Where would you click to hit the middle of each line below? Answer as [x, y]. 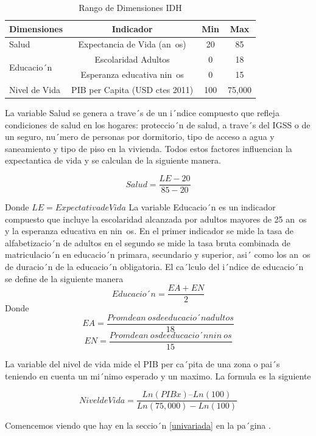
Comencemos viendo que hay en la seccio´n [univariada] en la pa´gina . [138, 425]
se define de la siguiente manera [64, 278]
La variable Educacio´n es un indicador [202, 207]
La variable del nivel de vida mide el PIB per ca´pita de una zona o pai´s [142, 364]
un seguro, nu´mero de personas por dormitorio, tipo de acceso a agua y [140, 137]
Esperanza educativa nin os [132, 74]
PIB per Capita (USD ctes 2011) [132, 89]
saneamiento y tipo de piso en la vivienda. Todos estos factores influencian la [149, 148]
